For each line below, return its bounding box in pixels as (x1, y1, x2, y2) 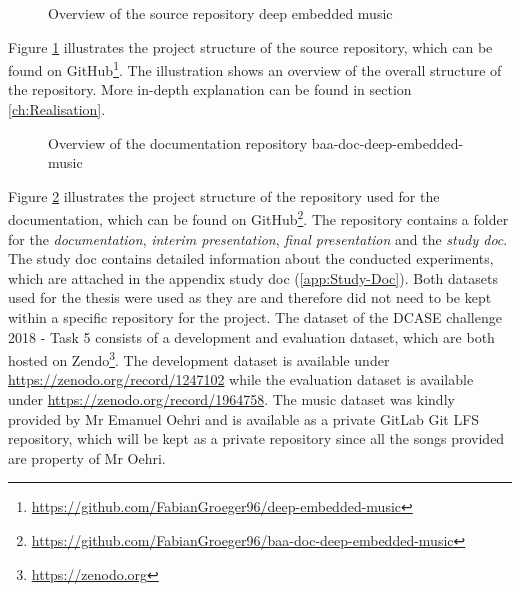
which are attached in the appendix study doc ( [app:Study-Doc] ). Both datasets (8, 267, 498, 288)
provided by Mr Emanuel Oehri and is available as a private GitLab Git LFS (8, 408, 480, 429)
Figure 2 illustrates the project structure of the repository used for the (8, 185, 440, 206)
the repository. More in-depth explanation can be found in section (8, 79, 412, 100)
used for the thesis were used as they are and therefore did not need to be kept (8, 287, 492, 308)
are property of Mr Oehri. (8, 447, 166, 468)
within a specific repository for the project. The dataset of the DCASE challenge (8, 307, 502, 328)
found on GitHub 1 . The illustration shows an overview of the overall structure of (8, 57, 502, 80)
